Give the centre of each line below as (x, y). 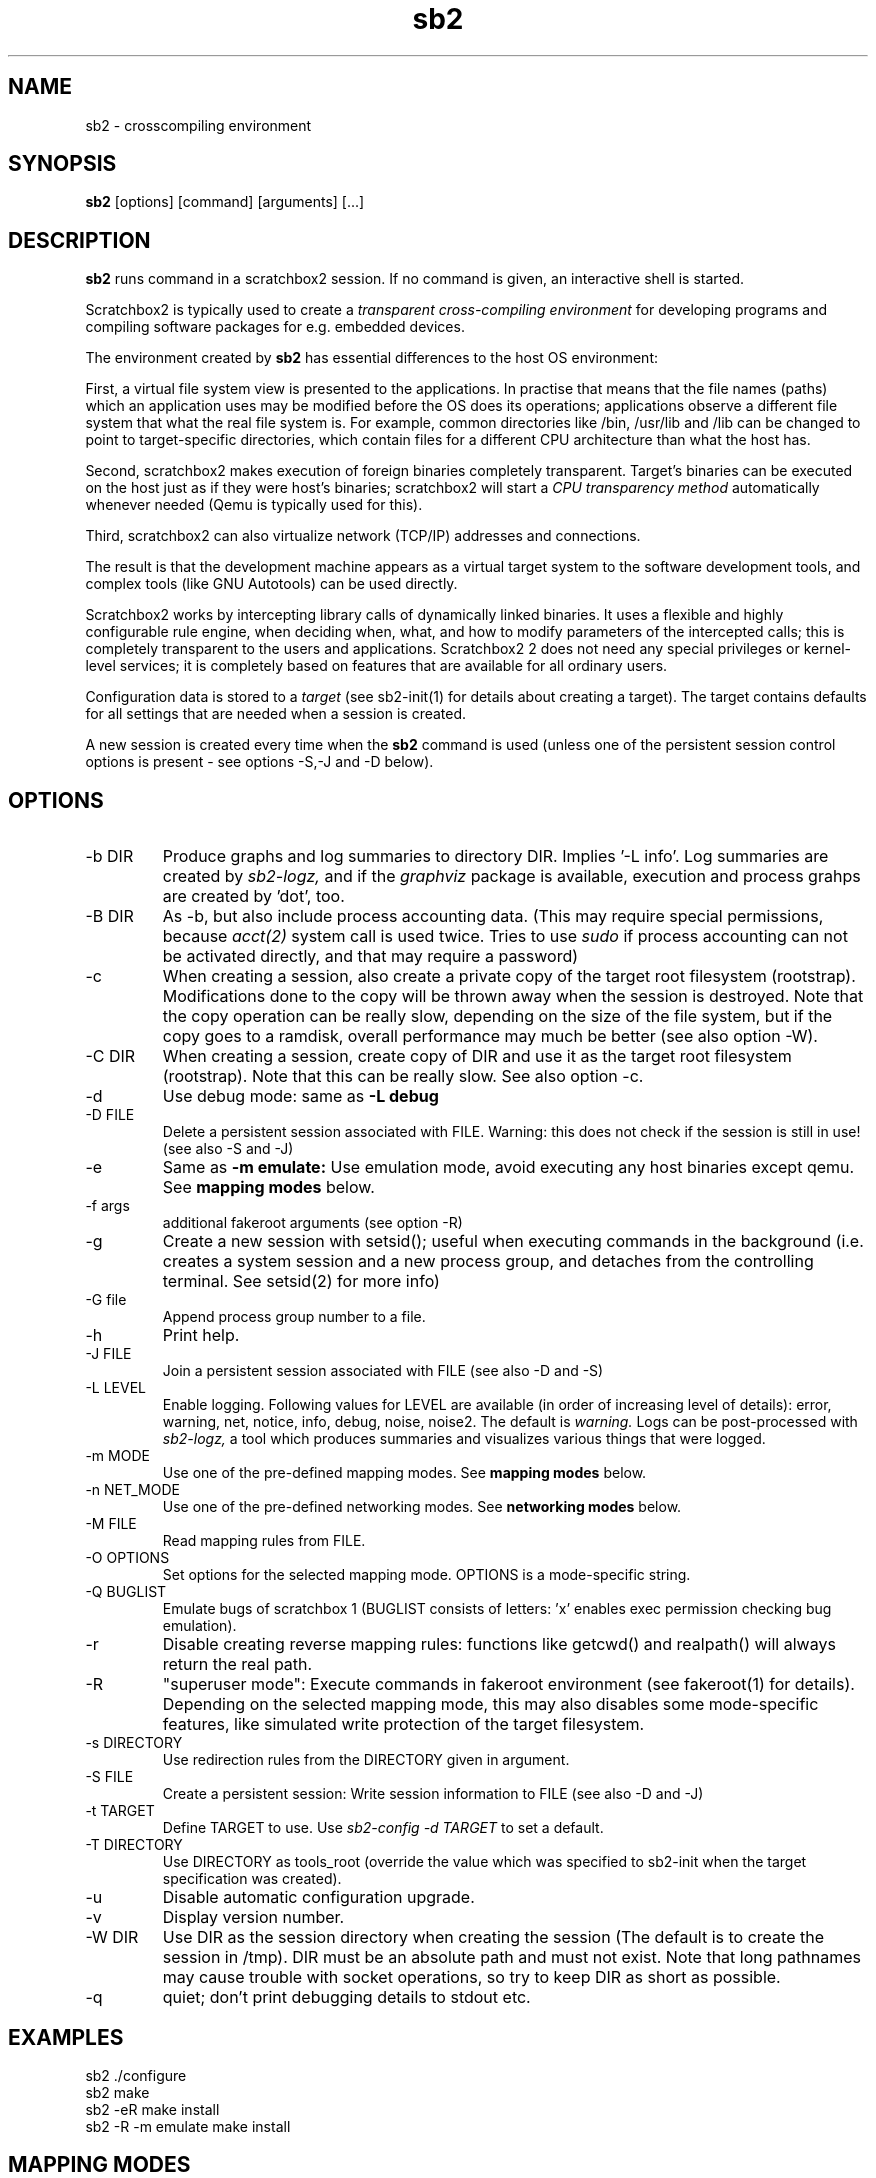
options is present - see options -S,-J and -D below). (259, 762)
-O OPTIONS (127, 1558)
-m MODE (117, 1456)
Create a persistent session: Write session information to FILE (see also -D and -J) (433, 1794)
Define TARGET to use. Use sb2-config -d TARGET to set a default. (383, 1828)
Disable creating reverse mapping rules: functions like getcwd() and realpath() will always (499, 1644)
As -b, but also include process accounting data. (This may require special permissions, (493, 916)
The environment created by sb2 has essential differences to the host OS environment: (371, 358)
